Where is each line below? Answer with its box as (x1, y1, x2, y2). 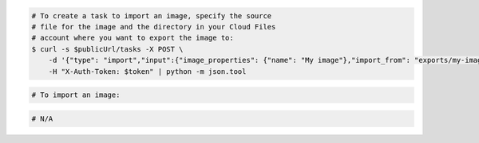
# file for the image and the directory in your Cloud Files (31, 22, 276, 31)
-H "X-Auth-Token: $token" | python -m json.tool (48, 67, 247, 75)
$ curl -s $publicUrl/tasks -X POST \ (31, 44, 184, 53)
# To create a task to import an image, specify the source (31, 11, 272, 20)
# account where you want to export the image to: (31, 33, 235, 43)
